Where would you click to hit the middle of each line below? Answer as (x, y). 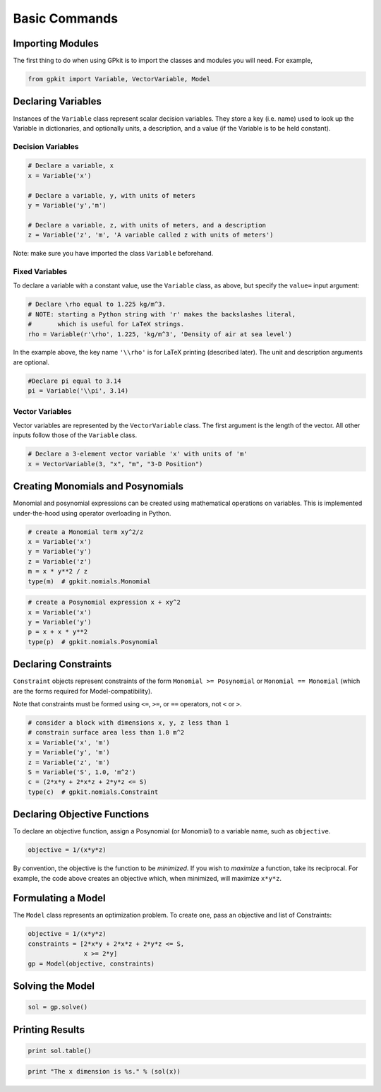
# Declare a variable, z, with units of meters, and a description (147, 225)
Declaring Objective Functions (81, 815)
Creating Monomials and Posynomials (98, 486)
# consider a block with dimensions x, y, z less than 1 (128, 723)
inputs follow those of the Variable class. (75, 435)
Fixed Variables (40, 271)
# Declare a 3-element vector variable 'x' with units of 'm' (138, 454)
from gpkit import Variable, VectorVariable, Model (119, 79)
